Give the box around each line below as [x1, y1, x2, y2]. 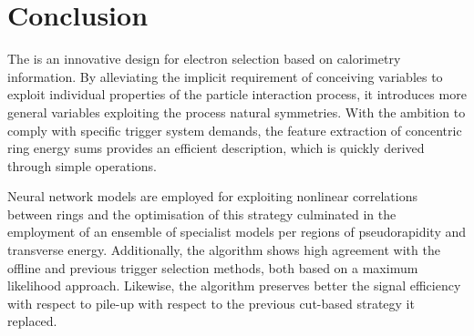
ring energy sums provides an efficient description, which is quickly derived [7, 138, 425, 158]
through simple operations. [7, 156, 157, 175]
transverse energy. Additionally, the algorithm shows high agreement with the [7, 240, 440, 260]
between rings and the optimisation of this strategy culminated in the [7, 204, 397, 223]
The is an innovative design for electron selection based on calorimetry [7, 49, 401, 68]
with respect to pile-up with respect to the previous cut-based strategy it [7, 293, 415, 312]
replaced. [7, 311, 57, 331]
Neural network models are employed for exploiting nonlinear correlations [7, 187, 418, 206]
